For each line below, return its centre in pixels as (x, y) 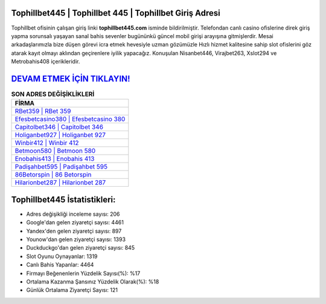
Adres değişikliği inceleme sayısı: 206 (73, 214)
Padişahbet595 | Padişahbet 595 (61, 167)
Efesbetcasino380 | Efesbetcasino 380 (70, 119)
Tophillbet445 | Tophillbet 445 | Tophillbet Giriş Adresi (116, 13)
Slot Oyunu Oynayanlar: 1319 (62, 256)
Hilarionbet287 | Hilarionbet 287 (60, 183)
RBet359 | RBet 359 (43, 111)
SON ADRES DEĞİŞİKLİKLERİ (53, 94)
